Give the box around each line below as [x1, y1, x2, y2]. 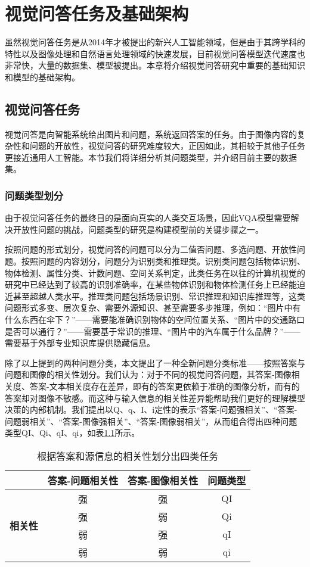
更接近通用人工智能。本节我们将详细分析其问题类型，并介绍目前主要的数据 [5, 151, 297, 163]
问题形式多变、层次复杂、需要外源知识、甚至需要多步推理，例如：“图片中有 [5, 301, 301, 314]
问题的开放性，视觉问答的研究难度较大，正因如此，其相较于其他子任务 [29, 139, 305, 152]
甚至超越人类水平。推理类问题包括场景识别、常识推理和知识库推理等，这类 [13, 289, 305, 302]
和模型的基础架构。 [5, 70, 80, 83]
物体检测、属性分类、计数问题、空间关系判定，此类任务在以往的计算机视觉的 [5, 266, 305, 279]
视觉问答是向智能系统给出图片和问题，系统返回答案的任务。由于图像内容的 [5, 127, 297, 140]
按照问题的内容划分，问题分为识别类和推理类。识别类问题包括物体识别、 [21, 255, 305, 267]
